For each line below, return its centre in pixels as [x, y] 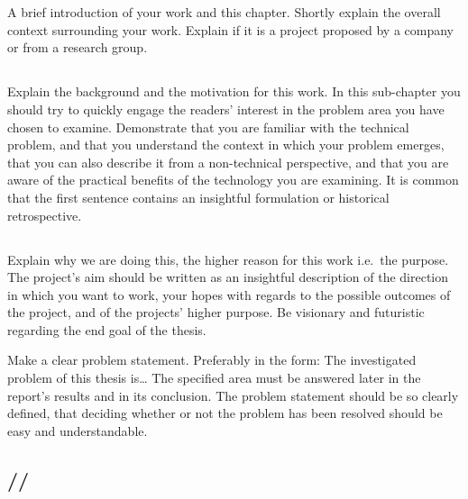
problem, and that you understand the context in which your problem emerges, [226, 145]
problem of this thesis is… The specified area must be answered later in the [214, 378]
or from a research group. [78, 47]
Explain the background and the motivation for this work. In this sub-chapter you [234, 91]
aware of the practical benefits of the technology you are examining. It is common [233, 180]
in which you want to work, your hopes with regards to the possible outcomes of [229, 294]
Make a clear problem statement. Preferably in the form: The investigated [212, 360]
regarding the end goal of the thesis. [107, 329]
